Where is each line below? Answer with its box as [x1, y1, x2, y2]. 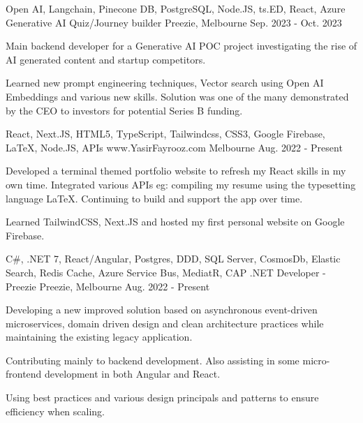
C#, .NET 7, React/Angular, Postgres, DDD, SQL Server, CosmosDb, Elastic [6, 251, 341, 266]
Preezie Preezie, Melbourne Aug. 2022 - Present [6, 279, 210, 293]
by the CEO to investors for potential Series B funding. [6, 103, 243, 117]
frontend [6, 366, 42, 381]
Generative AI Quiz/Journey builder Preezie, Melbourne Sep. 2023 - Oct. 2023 [6, 15, 342, 29]
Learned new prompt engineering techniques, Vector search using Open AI [6, 75, 324, 90]
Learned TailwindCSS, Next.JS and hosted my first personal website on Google [6, 214, 345, 229]
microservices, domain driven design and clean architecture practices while [6, 316, 324, 330]
